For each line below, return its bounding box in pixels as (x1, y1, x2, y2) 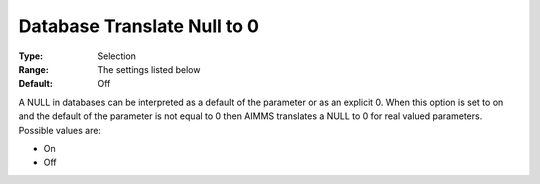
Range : (18, 63, 49, 75)
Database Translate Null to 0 (18, 15, 260, 37)
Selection (97, 50, 137, 62)
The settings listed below (97, 63, 201, 75)
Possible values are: (18, 124, 102, 136)
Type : (18, 50, 44, 62)
